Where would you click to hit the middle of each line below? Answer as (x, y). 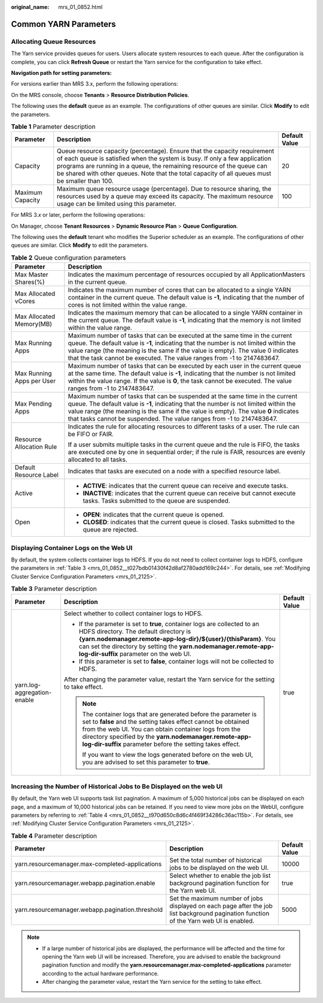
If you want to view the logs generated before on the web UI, (168, 754)
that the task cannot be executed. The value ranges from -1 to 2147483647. (174, 358)
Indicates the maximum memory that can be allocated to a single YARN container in (185, 313)
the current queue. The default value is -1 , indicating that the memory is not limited (185, 321)
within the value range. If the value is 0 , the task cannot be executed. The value (180, 381)
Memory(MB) (33, 324)
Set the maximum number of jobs (216, 899)
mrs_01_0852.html (80, 7)
